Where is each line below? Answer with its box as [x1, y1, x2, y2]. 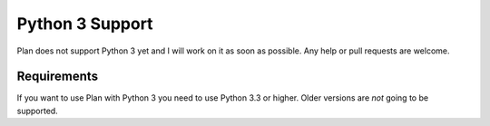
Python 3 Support [16, 14, 153, 34]
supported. [16, 105, 58, 116]
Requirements [16, 69, 99, 84]
